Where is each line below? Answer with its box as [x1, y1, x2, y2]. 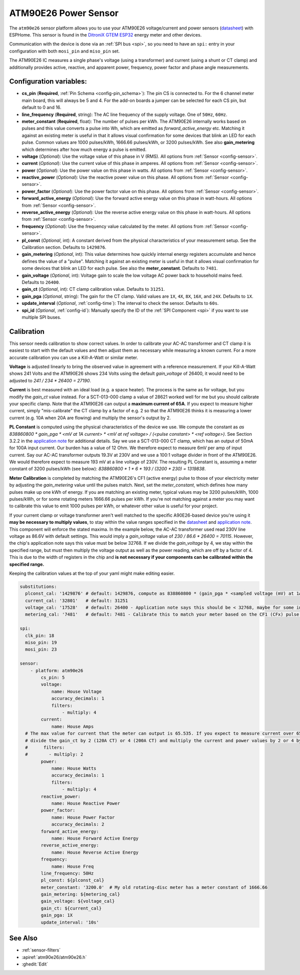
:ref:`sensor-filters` [21, 947, 61, 953]
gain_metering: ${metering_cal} [40, 892, 120, 897]
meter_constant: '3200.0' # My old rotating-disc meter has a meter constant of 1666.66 [40, 885, 267, 890]
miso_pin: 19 [25, 640, 57, 646]
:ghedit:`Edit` [21, 961, 48, 967]
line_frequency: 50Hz [40, 870, 94, 876]
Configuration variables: [9, 77, 87, 86]
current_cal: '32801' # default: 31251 [25, 598, 128, 603]
